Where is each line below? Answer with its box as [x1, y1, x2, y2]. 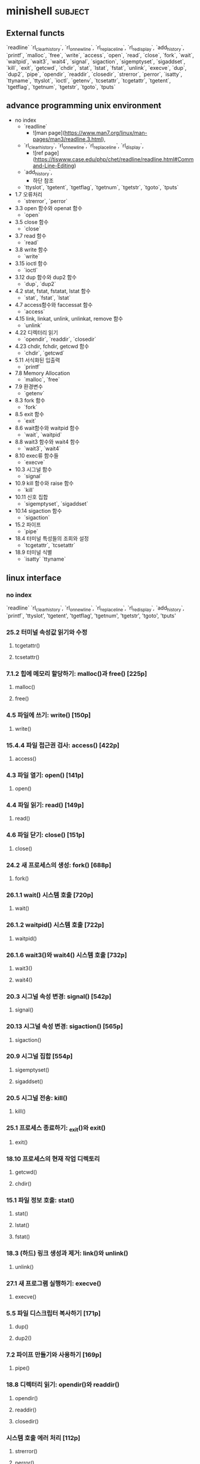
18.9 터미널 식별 [14, 549, 53, 556]
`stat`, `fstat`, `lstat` [23, 294, 71, 302]
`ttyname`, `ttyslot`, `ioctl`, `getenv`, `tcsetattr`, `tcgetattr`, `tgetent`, [6, 76, 171, 84]
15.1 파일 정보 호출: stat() [6, 1196, 75, 1204]
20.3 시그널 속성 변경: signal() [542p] [6, 992, 112, 1001]
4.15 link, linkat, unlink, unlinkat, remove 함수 [14, 315, 124, 322]
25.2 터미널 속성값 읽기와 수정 [6, 628, 88, 636]
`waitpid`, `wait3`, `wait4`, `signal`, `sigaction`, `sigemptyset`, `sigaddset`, [6, 58, 186, 65]
